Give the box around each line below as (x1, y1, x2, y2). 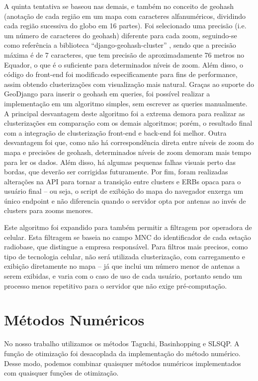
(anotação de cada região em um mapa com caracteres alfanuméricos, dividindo (4, 10, 246, 21)
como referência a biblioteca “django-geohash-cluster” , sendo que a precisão (4, 40, 236, 50)
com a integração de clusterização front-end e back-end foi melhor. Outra (4, 127, 227, 138)
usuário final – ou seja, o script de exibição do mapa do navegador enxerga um (4, 186, 244, 196)
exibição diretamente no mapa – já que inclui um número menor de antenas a (4, 261, 240, 271)
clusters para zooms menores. (4, 205, 93, 216)
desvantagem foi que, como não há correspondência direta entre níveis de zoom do (4, 137, 254, 148)
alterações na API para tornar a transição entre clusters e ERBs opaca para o (4, 176, 241, 186)
